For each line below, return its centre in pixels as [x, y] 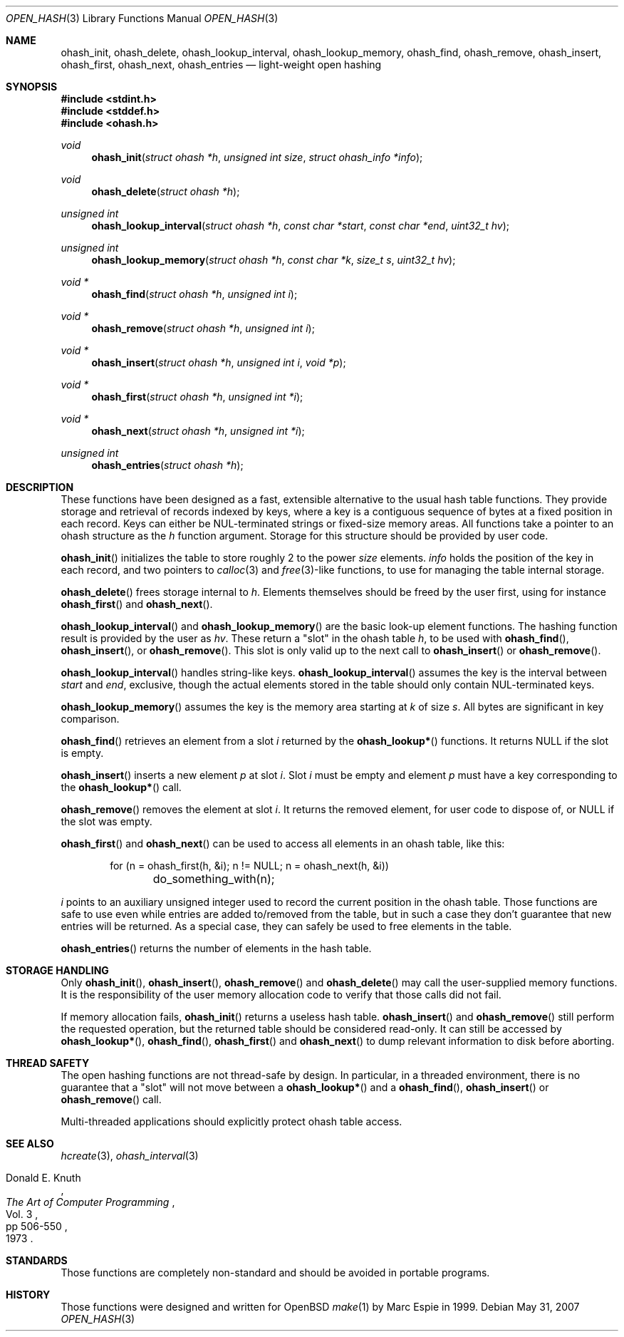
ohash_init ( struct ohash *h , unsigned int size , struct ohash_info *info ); [257, 157]
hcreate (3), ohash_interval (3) [130, 1156]
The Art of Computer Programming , [90, 1202]
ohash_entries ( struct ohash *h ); [167, 465]
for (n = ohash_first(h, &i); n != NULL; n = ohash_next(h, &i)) [249, 866]
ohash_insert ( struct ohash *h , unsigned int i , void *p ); [219, 362]
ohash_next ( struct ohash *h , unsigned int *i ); [198, 431]
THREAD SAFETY [48, 1063]
